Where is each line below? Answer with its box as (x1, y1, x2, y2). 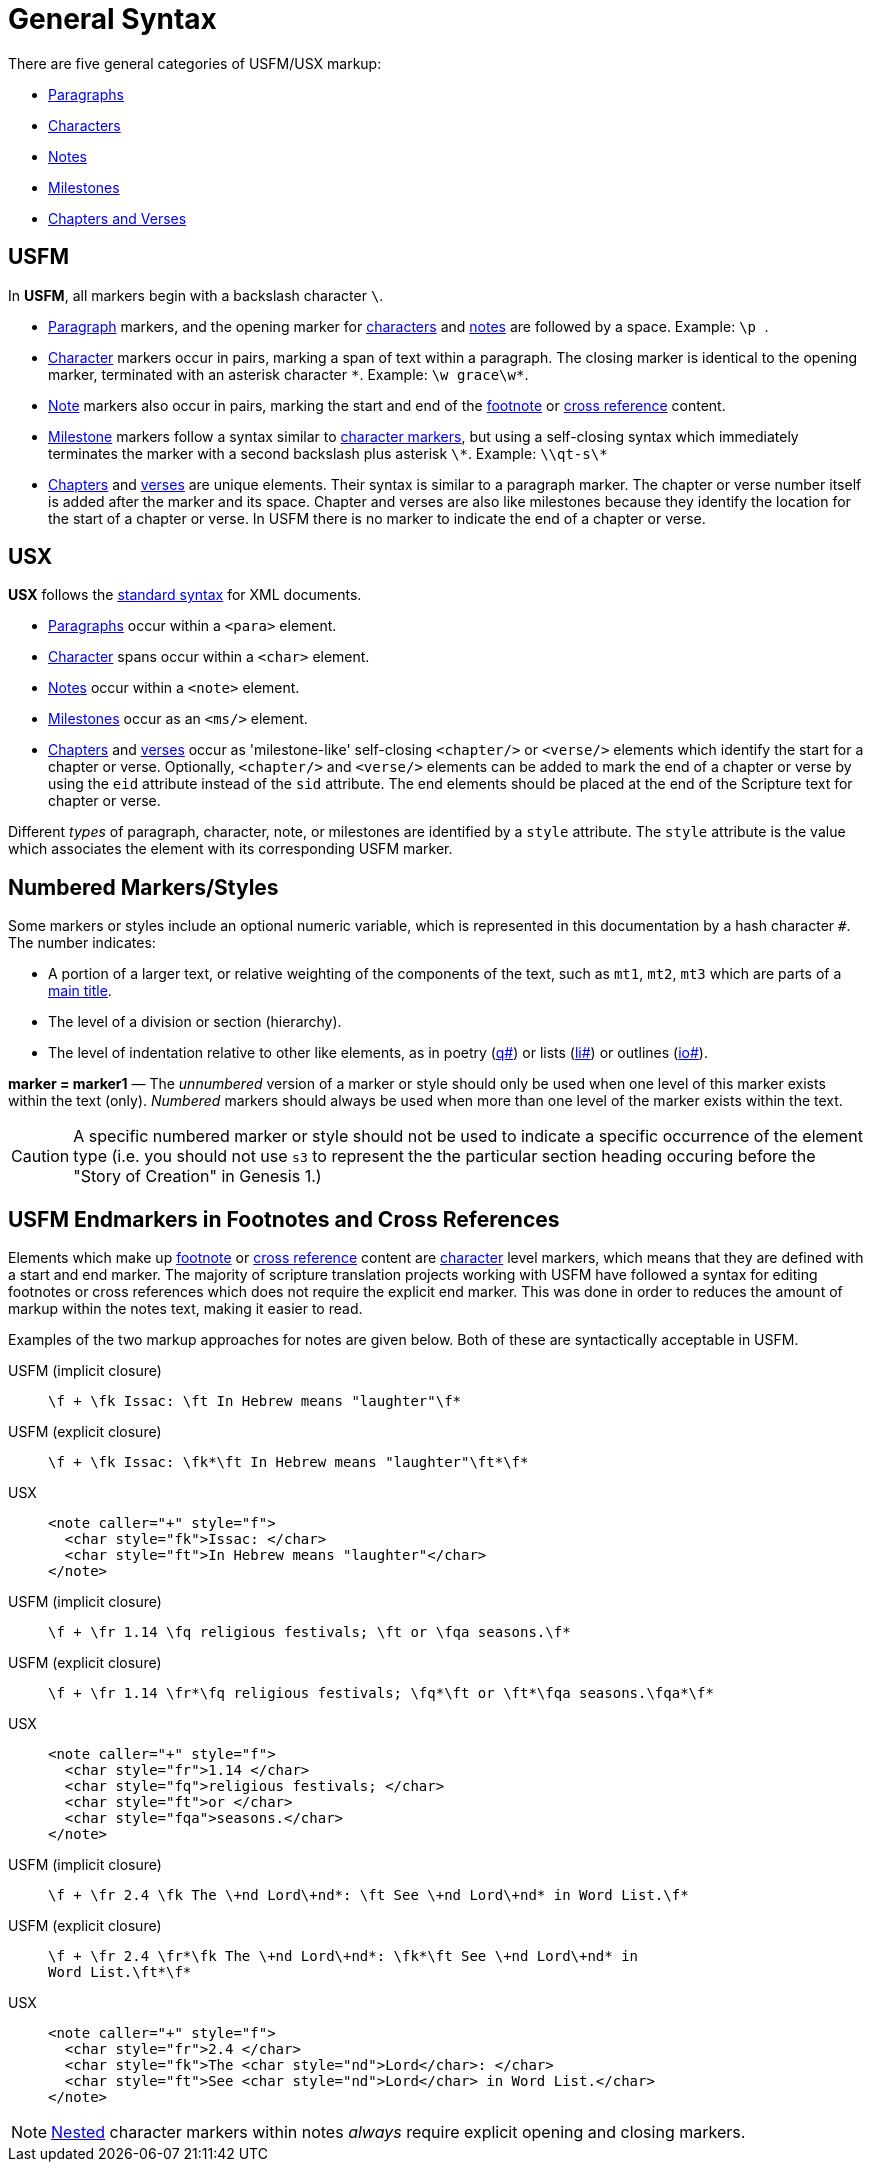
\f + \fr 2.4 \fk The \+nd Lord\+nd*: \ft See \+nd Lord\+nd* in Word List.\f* (48, 1887, 689, 1904)
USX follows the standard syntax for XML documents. (8, 586, 362, 604)
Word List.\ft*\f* (48, 1964, 192, 1981)
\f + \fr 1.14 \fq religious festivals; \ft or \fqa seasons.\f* (48, 1624, 571, 1641)
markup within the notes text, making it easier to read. (8, 1300, 363, 1318)
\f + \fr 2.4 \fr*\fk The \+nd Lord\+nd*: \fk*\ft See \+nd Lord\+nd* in (48, 1948, 639, 1965)
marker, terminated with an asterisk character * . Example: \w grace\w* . (48, 365, 529, 383)
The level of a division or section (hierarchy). (48, 1013, 342, 1031)
